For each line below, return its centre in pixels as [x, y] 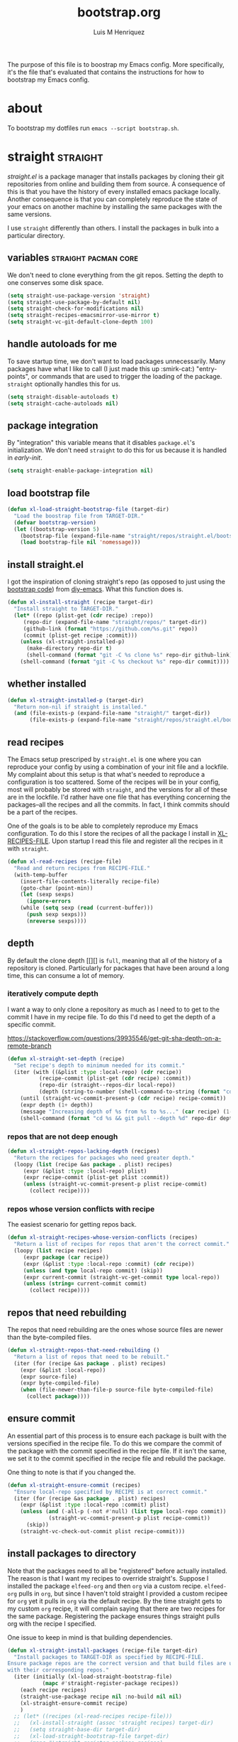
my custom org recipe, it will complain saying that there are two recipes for [116, 1608]
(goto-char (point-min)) [57, 888]
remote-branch [29, 1045]
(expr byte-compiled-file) [60, 1383]
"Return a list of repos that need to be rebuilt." [92, 1357]
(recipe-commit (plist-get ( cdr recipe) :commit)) [115, 1079]
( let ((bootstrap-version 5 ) [57, 529]
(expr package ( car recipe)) [66, 1257]
